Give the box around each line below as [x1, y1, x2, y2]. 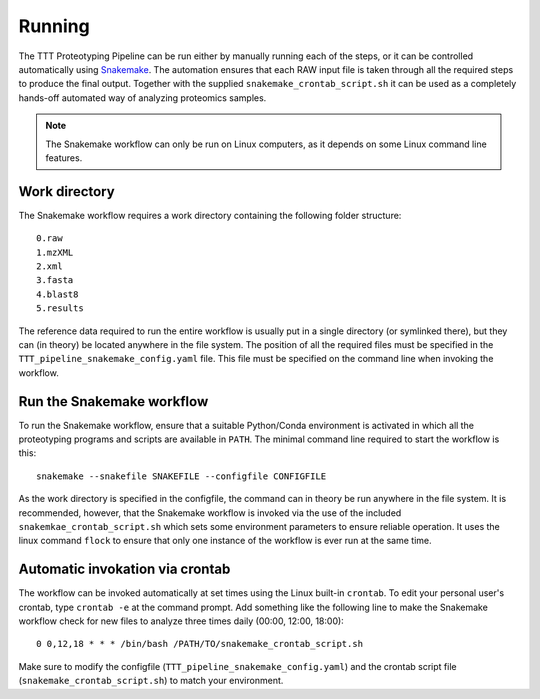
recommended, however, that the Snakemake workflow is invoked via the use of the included [18, 506, 402, 519]
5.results [36, 303, 84, 314]
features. [45, 151, 83, 164]
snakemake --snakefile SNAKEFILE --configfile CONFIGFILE [36, 470, 327, 482]
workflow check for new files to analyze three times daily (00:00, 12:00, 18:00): [18, 615, 344, 627]
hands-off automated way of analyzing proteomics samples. [18, 91, 267, 104]
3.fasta [36, 275, 74, 286]
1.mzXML [36, 246, 74, 258]
